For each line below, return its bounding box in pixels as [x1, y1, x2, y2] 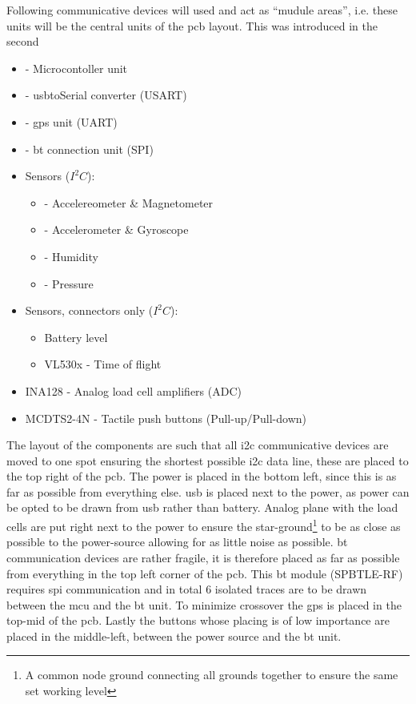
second [6, 33, 39, 50]
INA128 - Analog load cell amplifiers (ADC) [25, 382, 242, 399]
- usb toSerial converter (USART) [25, 86, 187, 103]
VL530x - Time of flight [44, 356, 162, 372]
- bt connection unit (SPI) [25, 140, 154, 157]
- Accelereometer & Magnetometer [44, 194, 214, 211]
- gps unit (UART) [25, 113, 118, 130]
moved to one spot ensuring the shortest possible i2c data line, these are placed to [6, 452, 409, 469]
